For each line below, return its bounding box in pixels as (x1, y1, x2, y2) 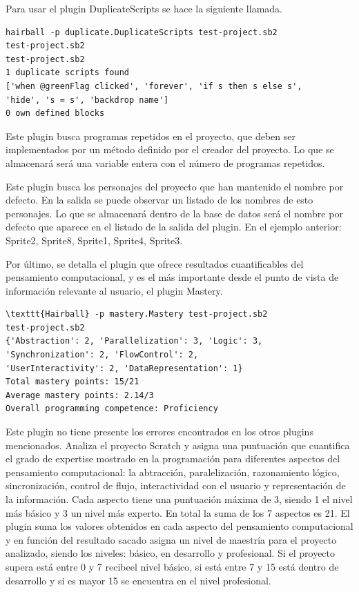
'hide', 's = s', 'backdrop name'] (6, 95, 169, 105)
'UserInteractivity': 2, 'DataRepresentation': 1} (6, 363, 243, 373)
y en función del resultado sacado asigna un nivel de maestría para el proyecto (6, 532, 337, 546)
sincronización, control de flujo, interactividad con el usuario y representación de (6, 478, 346, 493)
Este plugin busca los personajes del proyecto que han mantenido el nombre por (6, 179, 344, 193)
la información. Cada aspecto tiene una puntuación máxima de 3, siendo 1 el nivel (6, 492, 353, 506)
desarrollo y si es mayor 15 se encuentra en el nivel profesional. (6, 573, 271, 587)
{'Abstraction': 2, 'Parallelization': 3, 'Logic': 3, (6, 336, 263, 346)
